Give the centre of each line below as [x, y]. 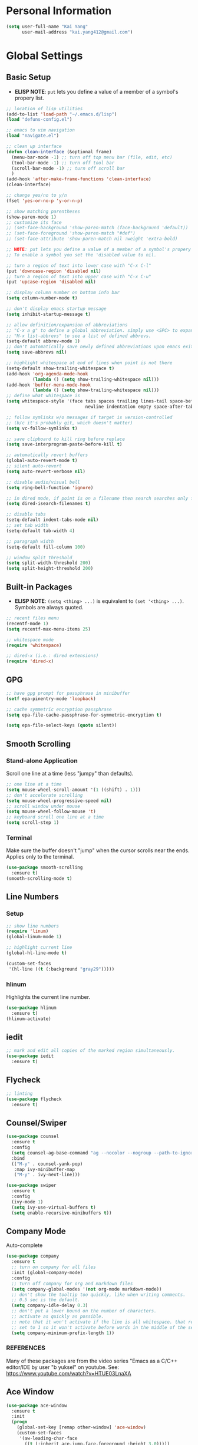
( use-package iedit [30, 1056]
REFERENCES [26, 1348]
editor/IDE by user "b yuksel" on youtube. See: [63, 1367]
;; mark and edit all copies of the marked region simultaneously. [91, 1051]
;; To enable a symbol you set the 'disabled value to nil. [82, 255]
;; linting [19, 1093]
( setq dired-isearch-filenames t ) [49, 504]
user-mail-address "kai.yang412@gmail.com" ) [77, 32]
